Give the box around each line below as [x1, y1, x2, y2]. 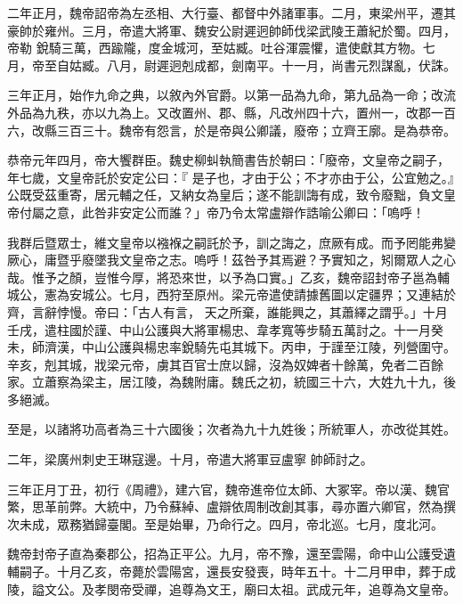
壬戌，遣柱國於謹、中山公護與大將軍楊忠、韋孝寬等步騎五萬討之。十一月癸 [7, 320, 443, 339]
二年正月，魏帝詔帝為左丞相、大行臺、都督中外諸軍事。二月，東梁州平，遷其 [7, 4, 456, 21]
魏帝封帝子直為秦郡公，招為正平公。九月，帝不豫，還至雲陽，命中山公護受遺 [7, 544, 456, 563]
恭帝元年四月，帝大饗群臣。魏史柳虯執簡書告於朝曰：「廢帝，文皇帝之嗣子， [7, 151, 450, 169]
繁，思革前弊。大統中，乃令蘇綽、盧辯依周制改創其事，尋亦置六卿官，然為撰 [7, 497, 456, 516]
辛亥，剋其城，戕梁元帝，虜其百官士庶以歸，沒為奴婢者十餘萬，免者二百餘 [7, 355, 443, 373]
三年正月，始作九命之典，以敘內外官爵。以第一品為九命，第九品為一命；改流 [7, 86, 456, 104]
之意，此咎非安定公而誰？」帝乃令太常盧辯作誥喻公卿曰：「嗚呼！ [44, 202, 425, 221]
